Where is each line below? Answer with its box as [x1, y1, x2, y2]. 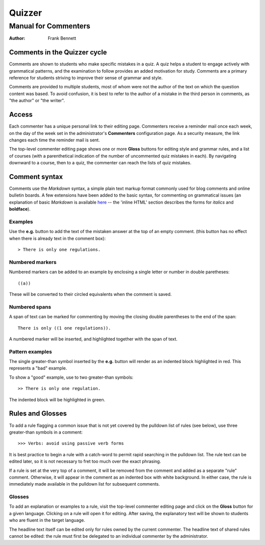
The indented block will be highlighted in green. [9, 396, 106, 402]
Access [9, 110, 33, 119]
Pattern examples [9, 348, 53, 355]
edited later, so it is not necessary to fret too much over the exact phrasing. [9, 459, 161, 465]
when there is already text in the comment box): [9, 235, 106, 241]
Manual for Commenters [9, 22, 91, 30]
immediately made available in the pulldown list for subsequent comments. [9, 481, 160, 487]
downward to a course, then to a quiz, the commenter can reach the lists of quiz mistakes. [9, 160, 191, 166]
